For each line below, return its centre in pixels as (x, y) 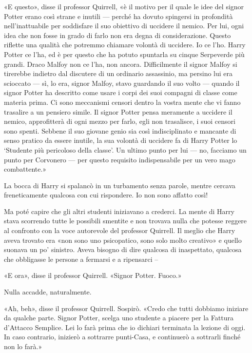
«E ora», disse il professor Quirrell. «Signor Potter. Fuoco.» (93, 275)
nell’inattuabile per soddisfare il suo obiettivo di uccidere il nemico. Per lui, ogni (124, 26)
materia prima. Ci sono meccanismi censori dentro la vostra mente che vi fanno (122, 102)
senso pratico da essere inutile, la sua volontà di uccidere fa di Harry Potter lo (121, 140)
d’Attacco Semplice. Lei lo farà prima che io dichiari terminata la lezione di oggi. (125, 327)
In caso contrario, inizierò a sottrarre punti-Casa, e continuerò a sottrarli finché (122, 337)
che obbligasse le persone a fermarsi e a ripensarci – (81, 259)
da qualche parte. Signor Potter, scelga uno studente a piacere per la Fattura (119, 318)
